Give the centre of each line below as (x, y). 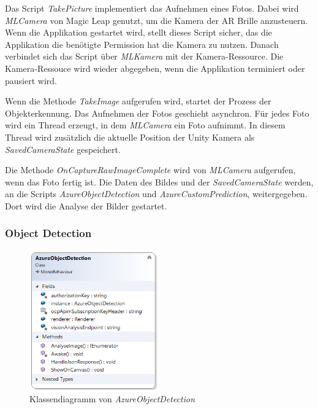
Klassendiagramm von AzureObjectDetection (112, 399)
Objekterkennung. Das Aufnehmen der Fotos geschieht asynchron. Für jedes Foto (157, 113)
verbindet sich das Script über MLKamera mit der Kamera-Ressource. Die (144, 56)
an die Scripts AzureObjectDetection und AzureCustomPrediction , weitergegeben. (156, 194)
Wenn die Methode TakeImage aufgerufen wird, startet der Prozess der (138, 101)
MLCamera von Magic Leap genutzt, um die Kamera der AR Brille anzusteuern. (157, 20)
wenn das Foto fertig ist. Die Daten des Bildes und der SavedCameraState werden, (159, 181)
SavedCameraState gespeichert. (63, 149)
